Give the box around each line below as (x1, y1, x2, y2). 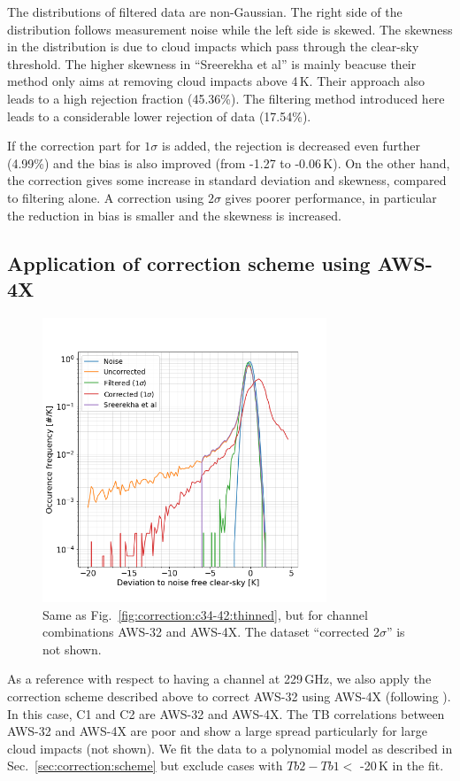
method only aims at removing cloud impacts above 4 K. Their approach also (7, 72, 425, 90)
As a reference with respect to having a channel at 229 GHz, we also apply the (7, 669, 432, 688)
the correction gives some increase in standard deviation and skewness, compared (7, 171, 447, 189)
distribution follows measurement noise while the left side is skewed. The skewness (7, 19, 453, 38)
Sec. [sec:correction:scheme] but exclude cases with (7, 756, 283, 775)
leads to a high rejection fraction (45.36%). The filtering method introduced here (7, 89, 445, 107)
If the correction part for (7, 136, 141, 155)
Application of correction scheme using (7, 249, 371, 276)
